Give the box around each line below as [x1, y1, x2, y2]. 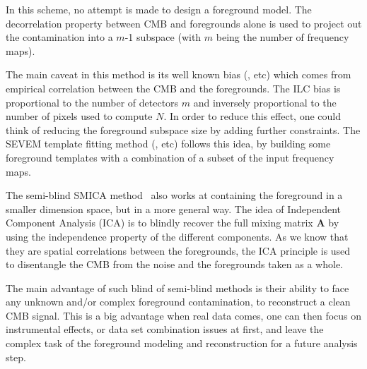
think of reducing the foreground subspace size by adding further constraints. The [6, 122, 361, 137]
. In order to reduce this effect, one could [163, 109, 342, 123]
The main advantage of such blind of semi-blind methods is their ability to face [6, 280, 349, 295]
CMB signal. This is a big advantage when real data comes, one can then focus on [6, 308, 362, 322]
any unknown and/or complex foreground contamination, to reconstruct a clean [6, 294, 351, 309]
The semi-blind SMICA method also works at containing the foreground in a [6, 188, 343, 202]
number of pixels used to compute [6, 109, 153, 123]
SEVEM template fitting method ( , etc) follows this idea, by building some [6, 136, 331, 151]
